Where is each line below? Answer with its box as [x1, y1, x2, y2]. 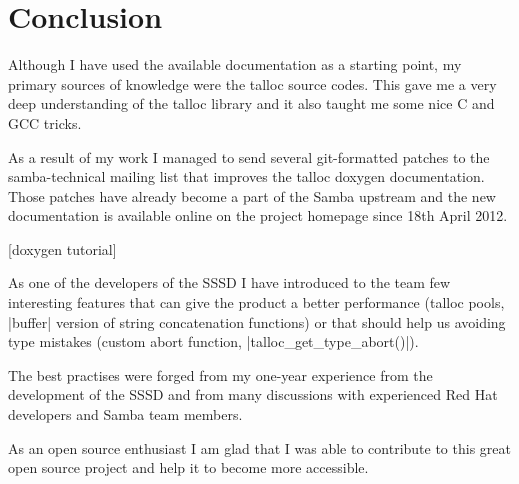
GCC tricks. [8, 112, 82, 133]
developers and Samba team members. [8, 404, 243, 425]
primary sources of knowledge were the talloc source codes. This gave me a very [8, 73, 497, 94]
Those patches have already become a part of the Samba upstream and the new [8, 185, 496, 206]
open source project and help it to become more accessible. [8, 457, 369, 478]
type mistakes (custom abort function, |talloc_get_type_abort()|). [8, 331, 419, 352]
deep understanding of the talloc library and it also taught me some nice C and [8, 93, 495, 114]
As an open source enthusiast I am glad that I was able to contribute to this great [8, 437, 511, 458]
